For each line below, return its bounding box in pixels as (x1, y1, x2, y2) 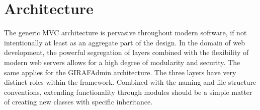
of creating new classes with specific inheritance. (4, 96, 153, 107)
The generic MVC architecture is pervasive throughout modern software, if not (4, 27, 247, 38)
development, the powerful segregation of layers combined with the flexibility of (4, 47, 249, 58)
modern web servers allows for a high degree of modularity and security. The (4, 57, 240, 67)
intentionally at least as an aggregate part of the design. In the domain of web (4, 37, 245, 47)
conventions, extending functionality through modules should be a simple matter (4, 86, 252, 97)
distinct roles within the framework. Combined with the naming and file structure (4, 77, 256, 87)
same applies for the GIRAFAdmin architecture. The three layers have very (4, 67, 236, 77)
